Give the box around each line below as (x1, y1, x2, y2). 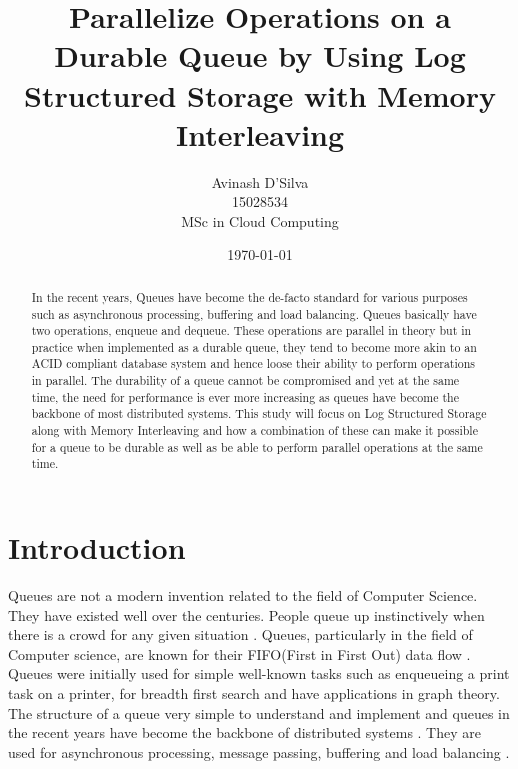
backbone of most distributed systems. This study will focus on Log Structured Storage (31, 405, 487, 422)
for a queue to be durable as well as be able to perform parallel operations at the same (31, 438, 483, 455)
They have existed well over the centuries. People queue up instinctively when (8, 604, 485, 625)
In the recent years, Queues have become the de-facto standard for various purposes (31, 288, 468, 305)
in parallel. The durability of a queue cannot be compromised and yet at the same (31, 372, 460, 389)
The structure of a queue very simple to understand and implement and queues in (8, 702, 510, 723)
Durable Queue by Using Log (54, 35, 466, 76)
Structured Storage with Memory (24, 74, 496, 115)
